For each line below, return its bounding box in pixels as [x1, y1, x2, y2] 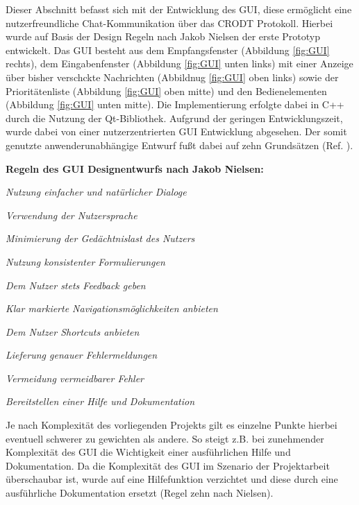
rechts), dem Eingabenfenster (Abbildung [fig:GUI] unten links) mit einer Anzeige [6, 56, 353, 71]
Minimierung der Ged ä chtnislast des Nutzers [6, 231, 195, 246]
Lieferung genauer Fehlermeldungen [6, 348, 158, 362]
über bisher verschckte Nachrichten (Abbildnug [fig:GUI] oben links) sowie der [6, 69, 339, 84]
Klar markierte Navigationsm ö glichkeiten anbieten [6, 301, 218, 316]
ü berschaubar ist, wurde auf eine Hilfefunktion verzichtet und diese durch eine [6, 472, 338, 486]
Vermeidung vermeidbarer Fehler [6, 370, 144, 385]
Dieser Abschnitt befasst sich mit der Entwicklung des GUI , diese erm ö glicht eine [6, 2, 352, 16]
